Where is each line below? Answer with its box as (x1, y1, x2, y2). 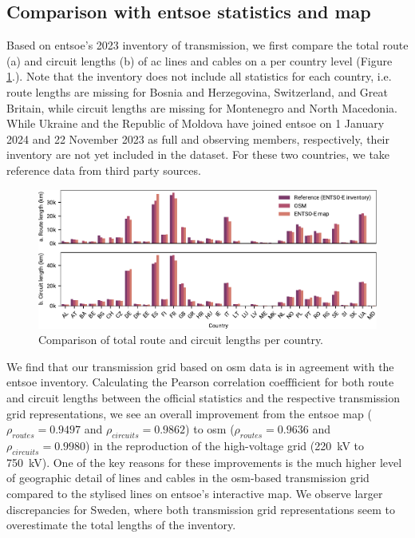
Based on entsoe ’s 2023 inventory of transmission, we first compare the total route (6, 37, 409, 53)
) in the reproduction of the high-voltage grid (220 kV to (85, 437, 365, 454)
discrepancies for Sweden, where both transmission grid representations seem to (6, 500, 395, 517)
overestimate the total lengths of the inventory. (6, 516, 236, 533)
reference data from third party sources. (6, 161, 201, 178)
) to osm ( (185, 421, 235, 437)
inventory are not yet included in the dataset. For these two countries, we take (6, 146, 390, 163)
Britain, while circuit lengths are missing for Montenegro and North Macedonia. (6, 99, 397, 116)
